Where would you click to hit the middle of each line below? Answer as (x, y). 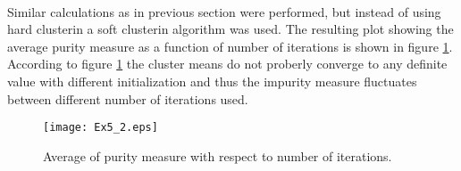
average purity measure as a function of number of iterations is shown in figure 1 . (230, 46)
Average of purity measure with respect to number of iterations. (218, 155)
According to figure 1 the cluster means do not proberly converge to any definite (227, 64)
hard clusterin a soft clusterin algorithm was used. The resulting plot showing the (230, 29)
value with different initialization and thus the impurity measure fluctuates (212, 81)
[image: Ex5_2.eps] (101, 128)
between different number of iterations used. (128, 98)
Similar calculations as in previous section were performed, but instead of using (224, 11)
